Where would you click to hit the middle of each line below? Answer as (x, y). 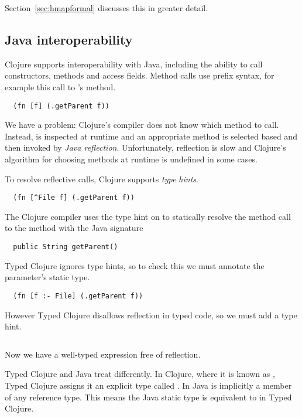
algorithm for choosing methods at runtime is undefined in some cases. (131, 159)
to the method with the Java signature (74, 228)
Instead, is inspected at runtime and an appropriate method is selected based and (151, 136)
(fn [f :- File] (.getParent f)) (78, 296)
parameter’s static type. (47, 277)
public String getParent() (66, 247)
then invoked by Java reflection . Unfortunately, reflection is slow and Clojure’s (145, 147)
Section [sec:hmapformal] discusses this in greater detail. (107, 8)
